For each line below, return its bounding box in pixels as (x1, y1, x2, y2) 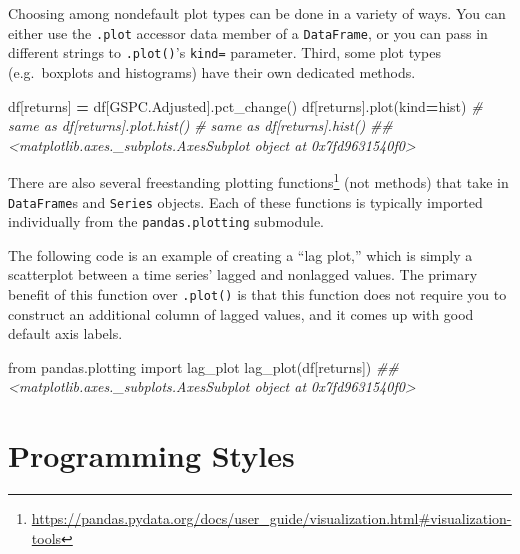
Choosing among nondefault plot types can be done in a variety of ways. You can (8, 3, 506, 23)
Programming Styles (8, 435, 295, 476)
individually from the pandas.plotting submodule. (8, 211, 325, 232)
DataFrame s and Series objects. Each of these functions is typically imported (8, 191, 483, 212)
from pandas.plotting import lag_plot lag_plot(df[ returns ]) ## (8, 356, 399, 377)
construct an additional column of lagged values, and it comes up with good (8, 303, 474, 324)
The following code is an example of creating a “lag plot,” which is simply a (8, 244, 473, 265)
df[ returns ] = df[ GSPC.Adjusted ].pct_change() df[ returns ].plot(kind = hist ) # (8, 95, 483, 116)
